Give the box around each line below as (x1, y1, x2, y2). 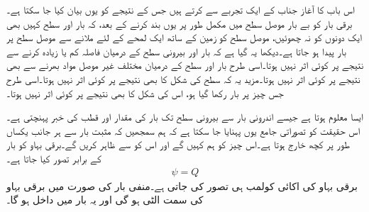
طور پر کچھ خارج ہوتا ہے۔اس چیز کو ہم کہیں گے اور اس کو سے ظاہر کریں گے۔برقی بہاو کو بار (6, 137, 351, 152)
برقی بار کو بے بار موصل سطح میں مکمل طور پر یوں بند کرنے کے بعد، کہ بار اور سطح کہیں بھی (6, 16, 353, 30)
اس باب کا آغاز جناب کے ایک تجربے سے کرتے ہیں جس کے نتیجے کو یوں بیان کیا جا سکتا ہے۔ (6, 2, 355, 16)
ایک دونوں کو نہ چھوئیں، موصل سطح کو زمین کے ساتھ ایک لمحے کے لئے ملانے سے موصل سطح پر (6, 30, 363, 45)
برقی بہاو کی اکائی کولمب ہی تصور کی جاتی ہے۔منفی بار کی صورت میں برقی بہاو (6, 178, 358, 193)
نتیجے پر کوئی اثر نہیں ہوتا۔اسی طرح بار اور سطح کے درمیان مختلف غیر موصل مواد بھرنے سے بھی (6, 57, 364, 72)
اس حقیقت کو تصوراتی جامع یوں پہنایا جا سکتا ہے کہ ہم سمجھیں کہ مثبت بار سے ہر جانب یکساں (6, 123, 360, 138)
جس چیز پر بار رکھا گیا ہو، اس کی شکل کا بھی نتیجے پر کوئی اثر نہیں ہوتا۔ (6, 85, 284, 100)
